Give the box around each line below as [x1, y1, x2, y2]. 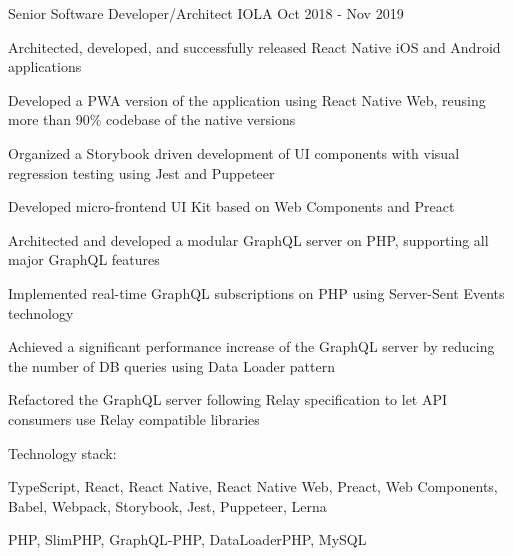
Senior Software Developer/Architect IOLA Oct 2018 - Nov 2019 [8, 3, 404, 23]
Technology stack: [8, 442, 117, 463]
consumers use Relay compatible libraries [8, 408, 260, 429]
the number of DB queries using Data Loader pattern [8, 355, 335, 376]
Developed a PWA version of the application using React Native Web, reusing [8, 89, 486, 110]
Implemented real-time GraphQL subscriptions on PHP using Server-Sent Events [8, 282, 505, 303]
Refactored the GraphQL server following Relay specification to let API [8, 389, 448, 410]
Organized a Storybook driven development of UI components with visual [8, 142, 460, 163]
